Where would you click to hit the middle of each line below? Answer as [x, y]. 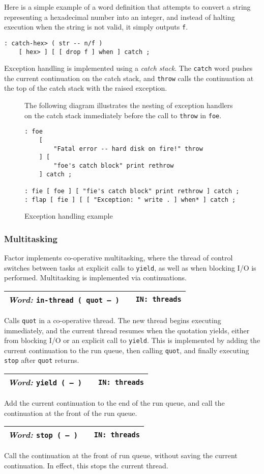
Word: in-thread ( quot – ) [64, 299]
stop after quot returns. [42, 360]
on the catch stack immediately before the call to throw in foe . [123, 115]
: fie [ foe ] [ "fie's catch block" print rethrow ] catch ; [132, 191]
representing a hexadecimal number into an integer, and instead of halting [120, 17]
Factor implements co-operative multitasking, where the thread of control [119, 258]
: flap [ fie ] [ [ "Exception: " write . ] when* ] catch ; [130, 200]
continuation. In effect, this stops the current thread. [86, 465]
